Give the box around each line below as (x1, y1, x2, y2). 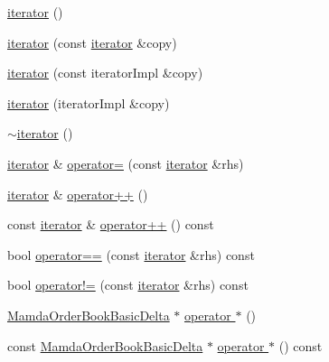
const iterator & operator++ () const (7, 215, 214, 234)
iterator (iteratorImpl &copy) (7, 93, 170, 112)
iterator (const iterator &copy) (7, 32, 177, 51)
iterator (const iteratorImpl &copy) (7, 63, 203, 82)
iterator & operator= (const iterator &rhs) (7, 153, 244, 172)
